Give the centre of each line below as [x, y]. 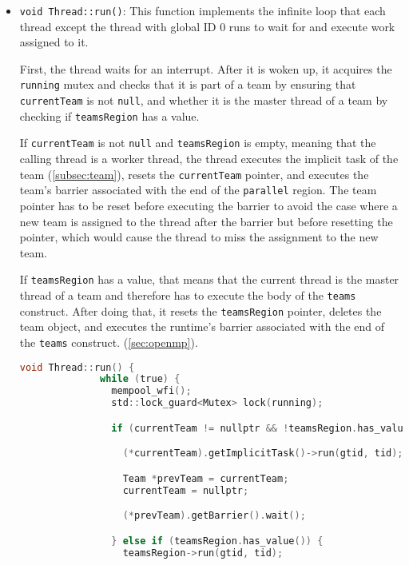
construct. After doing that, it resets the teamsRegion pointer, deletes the [201, 310]
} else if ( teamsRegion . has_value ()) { [217, 541]
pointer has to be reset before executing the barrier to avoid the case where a [208, 205]
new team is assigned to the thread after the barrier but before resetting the [206, 221]
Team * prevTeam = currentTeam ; [206, 478]
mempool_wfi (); [151, 391]
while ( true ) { [140, 379]
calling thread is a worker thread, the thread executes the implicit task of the [209, 159]
